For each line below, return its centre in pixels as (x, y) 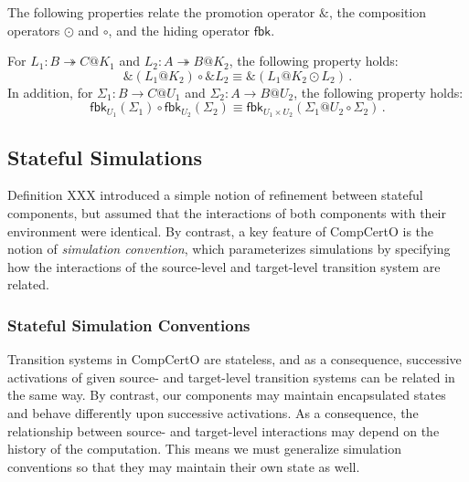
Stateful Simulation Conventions (129, 325)
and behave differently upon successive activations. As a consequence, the (213, 413)
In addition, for (50, 92)
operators (34, 30)
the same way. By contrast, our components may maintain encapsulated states (227, 395)
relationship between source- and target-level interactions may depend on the (224, 430)
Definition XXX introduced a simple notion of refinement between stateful (215, 195)
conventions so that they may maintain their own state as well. (184, 466)
